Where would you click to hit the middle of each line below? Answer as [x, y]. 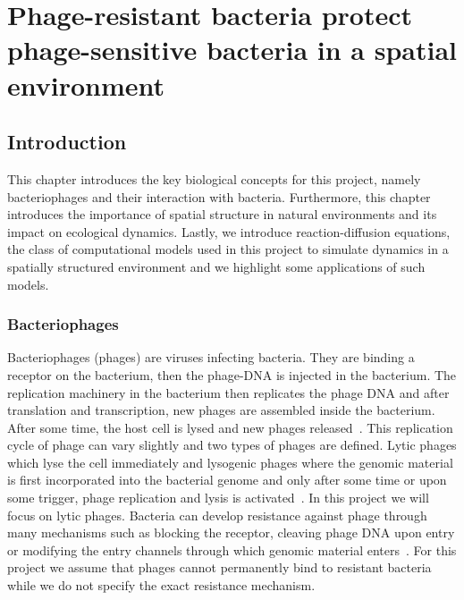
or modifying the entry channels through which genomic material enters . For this [232, 549]
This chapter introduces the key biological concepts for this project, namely [214, 178]
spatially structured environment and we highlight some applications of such [216, 266]
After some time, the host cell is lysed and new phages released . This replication [230, 427]
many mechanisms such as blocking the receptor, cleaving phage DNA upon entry [231, 532]
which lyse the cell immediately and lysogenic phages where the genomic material [230, 462]
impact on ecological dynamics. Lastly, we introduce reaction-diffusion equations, [229, 231]
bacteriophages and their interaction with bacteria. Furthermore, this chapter [219, 196]
